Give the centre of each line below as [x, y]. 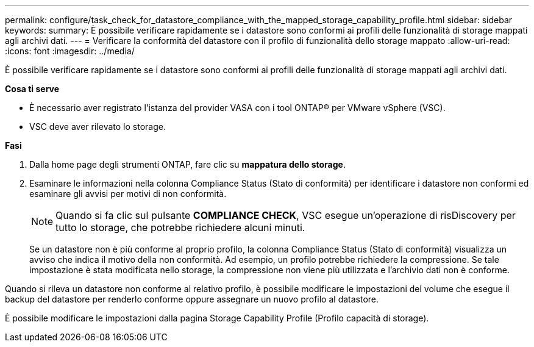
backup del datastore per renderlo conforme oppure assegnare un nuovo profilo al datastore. [192, 299]
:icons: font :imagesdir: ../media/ [70, 51]
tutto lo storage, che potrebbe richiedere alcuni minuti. [180, 227]
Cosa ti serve [32, 89]
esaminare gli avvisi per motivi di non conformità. [128, 194]
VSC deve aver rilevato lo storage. [98, 127]
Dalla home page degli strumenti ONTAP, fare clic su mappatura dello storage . [187, 164]
